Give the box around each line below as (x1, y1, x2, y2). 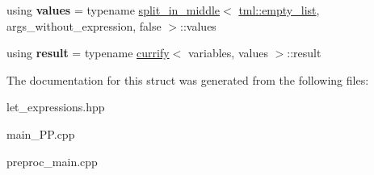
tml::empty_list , (238, 2, 320, 18)
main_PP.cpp (6, 125, 75, 142)
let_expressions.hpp (6, 98, 105, 115)
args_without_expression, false (6, 17, 162, 34)
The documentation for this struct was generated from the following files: (6, 71, 369, 88)
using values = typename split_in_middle (6, 2, 221, 18)
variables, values (187, 44, 268, 61)
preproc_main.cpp (6, 152, 98, 169)
